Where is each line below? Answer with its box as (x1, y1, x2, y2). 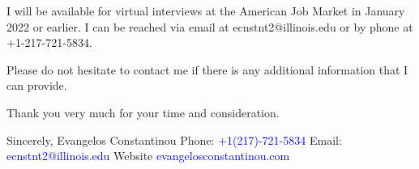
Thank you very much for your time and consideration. (6, 104, 280, 120)
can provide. (6, 77, 67, 94)
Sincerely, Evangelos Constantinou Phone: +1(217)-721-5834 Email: (6, 131, 342, 148)
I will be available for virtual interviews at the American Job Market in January (6, 2, 405, 19)
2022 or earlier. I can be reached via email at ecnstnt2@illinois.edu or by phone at (6, 18, 413, 35)
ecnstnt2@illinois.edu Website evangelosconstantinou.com (6, 147, 290, 164)
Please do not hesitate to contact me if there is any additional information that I (6, 61, 408, 78)
